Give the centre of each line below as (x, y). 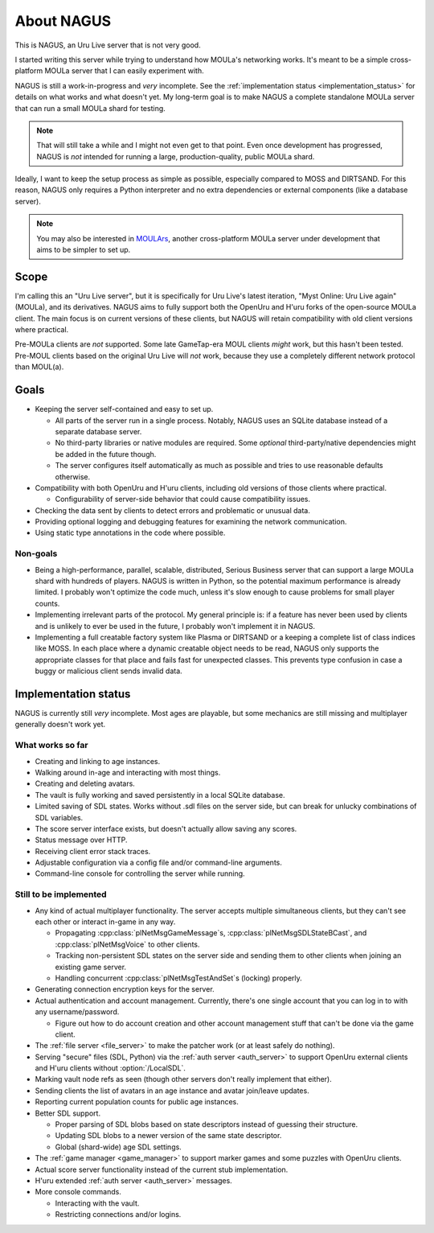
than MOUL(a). (39, 367)
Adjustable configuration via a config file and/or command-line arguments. (159, 863)
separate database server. (98, 431)
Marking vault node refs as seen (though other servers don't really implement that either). (184, 1079)
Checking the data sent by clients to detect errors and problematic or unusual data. (173, 510)
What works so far (51, 746)
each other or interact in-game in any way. (105, 922)
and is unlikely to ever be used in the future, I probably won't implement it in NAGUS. (175, 626)
